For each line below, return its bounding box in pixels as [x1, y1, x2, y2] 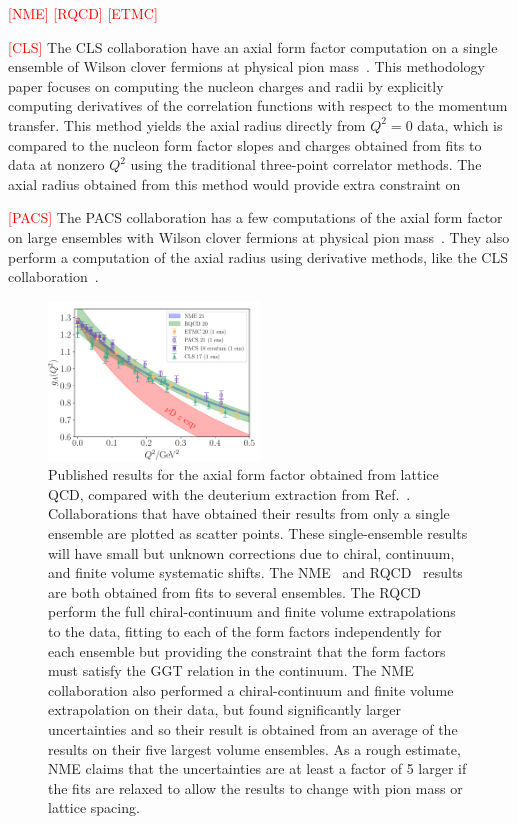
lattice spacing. [48, 797, 140, 818]
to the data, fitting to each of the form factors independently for [48, 620, 442, 641]
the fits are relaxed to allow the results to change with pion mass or [48, 777, 463, 798]
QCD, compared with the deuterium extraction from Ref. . [48, 483, 411, 504]
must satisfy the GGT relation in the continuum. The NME [48, 660, 414, 681]
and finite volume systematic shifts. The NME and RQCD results [48, 562, 463, 583]
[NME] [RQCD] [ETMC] [8, 3, 158, 23]
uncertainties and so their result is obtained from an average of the [48, 718, 458, 739]
